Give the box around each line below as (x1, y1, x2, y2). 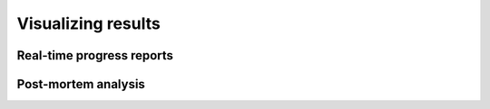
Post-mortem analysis (16, 77, 145, 92)
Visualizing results (16, 14, 161, 33)
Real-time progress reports (16, 48, 174, 63)
